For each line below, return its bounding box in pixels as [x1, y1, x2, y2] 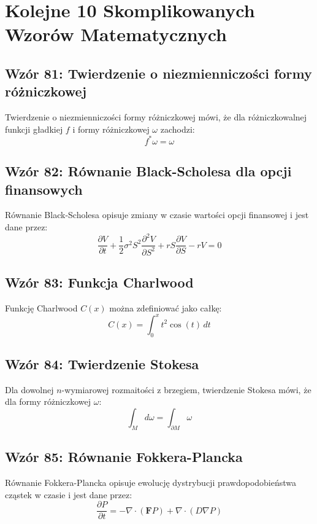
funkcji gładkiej [5, 122, 63, 135]
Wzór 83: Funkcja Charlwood [5, 272, 194, 291]
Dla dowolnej [5, 383, 54, 396]
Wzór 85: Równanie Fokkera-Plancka [5, 447, 243, 466]
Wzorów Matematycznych [5, 22, 227, 47]
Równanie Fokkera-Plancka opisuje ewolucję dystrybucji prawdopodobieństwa [5, 476, 297, 489]
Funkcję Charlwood [5, 301, 78, 314]
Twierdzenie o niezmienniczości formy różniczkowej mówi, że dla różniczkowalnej [5, 111, 307, 123]
